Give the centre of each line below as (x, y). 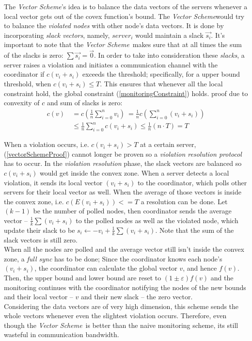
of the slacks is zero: (34, 55)
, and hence (200, 268)
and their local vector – (39, 297)
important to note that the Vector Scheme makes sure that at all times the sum (123, 44)
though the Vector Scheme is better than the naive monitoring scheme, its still (121, 325)
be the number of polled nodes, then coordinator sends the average (132, 211)
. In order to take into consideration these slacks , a (169, 55)
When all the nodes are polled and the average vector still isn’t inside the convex (124, 249)
